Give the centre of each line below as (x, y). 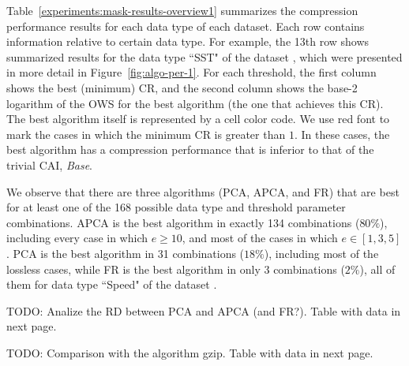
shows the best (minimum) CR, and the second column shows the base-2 (182, 87)
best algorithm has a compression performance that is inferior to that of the (190, 149)
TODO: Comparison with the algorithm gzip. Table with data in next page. (190, 352)
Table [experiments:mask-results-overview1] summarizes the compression (182, 10)
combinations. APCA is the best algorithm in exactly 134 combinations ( (183, 222)
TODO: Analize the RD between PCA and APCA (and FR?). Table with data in (204, 310)
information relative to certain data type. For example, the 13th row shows (188, 41)
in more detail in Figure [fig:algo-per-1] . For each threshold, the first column (191, 72)
